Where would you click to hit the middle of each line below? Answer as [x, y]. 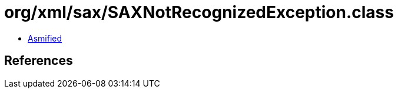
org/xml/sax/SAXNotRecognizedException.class [199, 12]
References [39, 61]
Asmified [45, 38]
